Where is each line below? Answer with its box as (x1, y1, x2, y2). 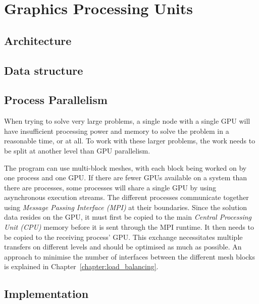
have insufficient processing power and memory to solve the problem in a (4, 125, 229, 136)
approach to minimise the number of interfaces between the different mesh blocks (4, 251, 255, 262)
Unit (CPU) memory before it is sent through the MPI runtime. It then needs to (4, 222, 254, 232)
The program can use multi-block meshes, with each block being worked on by (4, 162, 247, 173)
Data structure (4, 62, 83, 78)
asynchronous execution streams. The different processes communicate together (4, 192, 249, 202)
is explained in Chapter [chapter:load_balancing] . (4, 261, 159, 272)
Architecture (4, 32, 72, 48)
